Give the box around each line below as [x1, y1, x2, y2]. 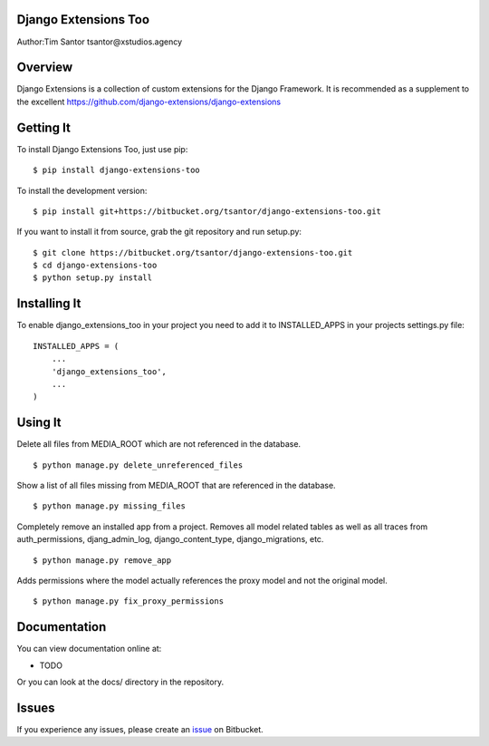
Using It [16, 415, 62, 431]
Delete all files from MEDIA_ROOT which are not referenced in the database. [16, 439, 302, 450]
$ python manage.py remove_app [33, 555, 172, 566]
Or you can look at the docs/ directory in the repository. [16, 676, 225, 688]
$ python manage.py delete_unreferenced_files [33, 460, 244, 470]
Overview [16, 60, 73, 75]
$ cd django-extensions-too [33, 260, 158, 271]
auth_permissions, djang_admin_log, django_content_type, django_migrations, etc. [16, 534, 324, 545]
